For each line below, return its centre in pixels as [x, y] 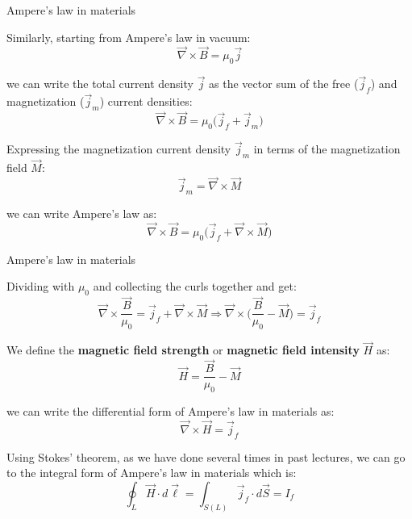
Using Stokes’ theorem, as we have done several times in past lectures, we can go [206, 456]
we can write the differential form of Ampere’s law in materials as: [171, 411]
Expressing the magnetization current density [119, 149]
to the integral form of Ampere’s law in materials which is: [152, 473]
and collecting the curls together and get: [195, 286]
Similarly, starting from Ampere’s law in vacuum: [129, 37]
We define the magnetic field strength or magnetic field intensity [183, 350]
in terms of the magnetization [327, 149]
